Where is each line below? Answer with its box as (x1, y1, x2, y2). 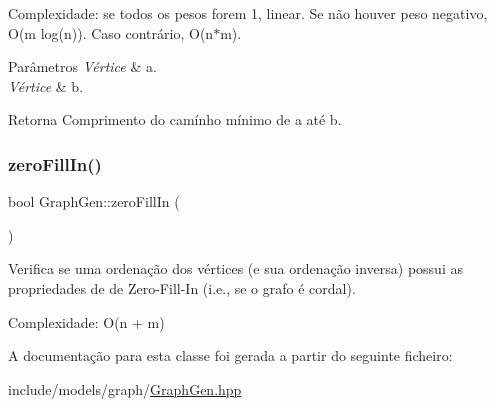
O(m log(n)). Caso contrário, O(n (8, 22, 214, 43)
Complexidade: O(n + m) (8, 311, 165, 332)
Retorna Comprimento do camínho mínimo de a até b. (8, 109, 342, 130)
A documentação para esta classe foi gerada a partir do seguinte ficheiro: (8, 345, 453, 366)
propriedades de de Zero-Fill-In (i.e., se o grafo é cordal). (8, 277, 356, 298)
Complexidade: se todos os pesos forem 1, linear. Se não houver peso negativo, (8, 3, 488, 23)
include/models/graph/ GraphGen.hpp (8, 378, 242, 399)
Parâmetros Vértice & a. (8, 56, 157, 77)
